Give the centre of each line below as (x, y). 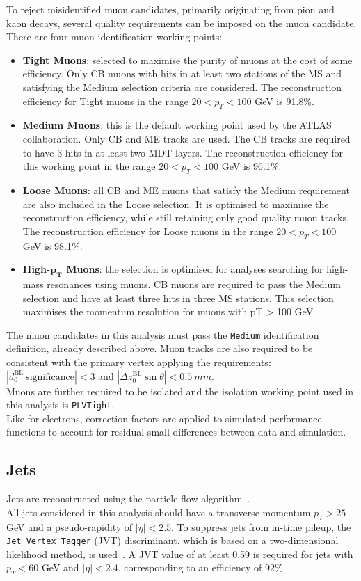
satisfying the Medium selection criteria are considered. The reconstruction (182, 87)
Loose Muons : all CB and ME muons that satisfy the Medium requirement (186, 190)
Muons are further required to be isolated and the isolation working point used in (180, 391)
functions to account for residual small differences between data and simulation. (176, 432)
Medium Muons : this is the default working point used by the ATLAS (177, 125)
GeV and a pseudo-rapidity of (70, 526)
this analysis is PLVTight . (61, 405)
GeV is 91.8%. (284, 101)
